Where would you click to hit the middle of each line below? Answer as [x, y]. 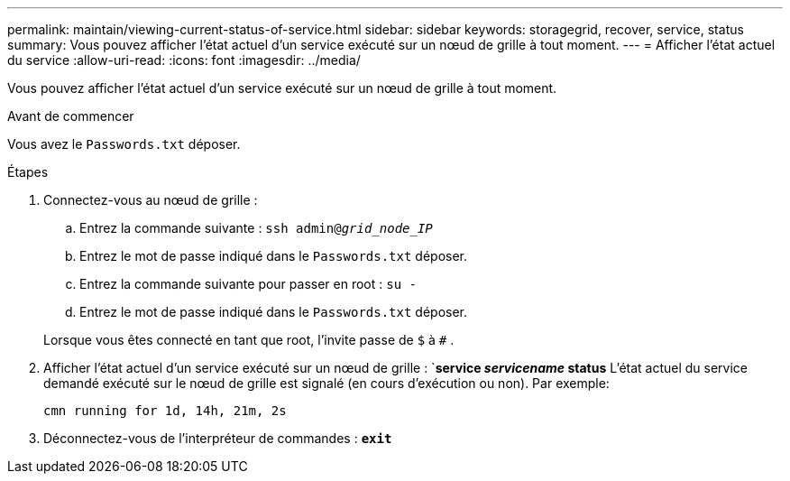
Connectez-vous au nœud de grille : [151, 200]
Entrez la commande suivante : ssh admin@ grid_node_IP [256, 228]
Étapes [28, 172]
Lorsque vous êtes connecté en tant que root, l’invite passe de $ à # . [249, 340]
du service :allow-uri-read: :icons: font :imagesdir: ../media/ [184, 60]
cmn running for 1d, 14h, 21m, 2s [165, 411]
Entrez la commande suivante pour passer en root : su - [248, 284]
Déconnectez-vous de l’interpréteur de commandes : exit [218, 438]
